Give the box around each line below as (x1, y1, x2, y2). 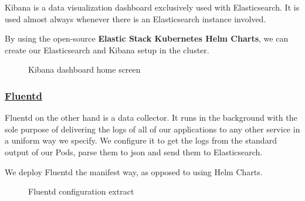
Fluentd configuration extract (28, 185, 134, 197)
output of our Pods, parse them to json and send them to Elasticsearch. (5, 145, 263, 158)
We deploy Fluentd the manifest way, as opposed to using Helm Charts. (5, 165, 263, 178)
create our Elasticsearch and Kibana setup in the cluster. (5, 43, 209, 56)
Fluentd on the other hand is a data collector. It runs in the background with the (5, 111, 297, 124)
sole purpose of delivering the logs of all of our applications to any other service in (5, 122, 300, 135)
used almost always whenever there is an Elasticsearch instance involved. (5, 12, 266, 25)
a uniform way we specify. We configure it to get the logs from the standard (5, 134, 277, 147)
